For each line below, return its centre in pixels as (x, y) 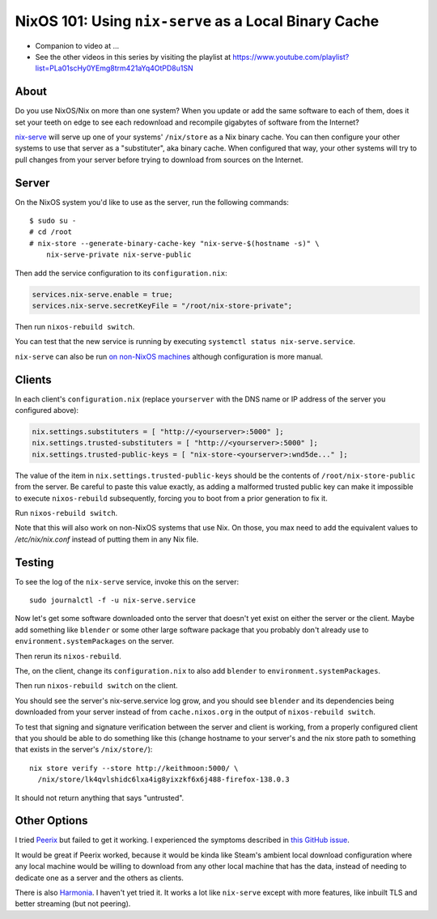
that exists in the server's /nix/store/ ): (84, 750)
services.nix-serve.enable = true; (102, 294)
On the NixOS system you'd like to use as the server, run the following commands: (152, 202)
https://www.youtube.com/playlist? (291, 57)
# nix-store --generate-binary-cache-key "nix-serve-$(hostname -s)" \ (174, 243)
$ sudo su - (53, 221)
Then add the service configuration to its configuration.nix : (121, 273)
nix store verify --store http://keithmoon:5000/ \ (134, 768)
